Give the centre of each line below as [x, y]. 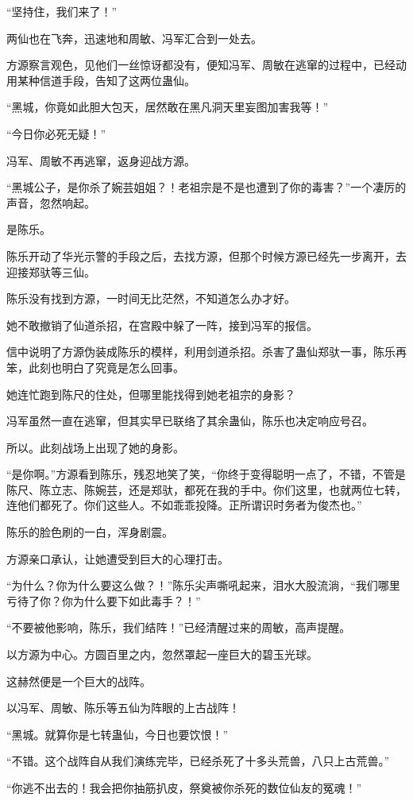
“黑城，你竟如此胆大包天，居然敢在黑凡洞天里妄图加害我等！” [168, 107]
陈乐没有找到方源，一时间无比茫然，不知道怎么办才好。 [151, 298]
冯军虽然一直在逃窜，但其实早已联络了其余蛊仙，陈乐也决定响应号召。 [190, 421]
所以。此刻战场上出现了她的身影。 [95, 447]
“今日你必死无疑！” [56, 133]
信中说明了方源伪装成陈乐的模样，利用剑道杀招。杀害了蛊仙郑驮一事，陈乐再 [206, 352]
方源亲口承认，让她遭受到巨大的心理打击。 [118, 558]
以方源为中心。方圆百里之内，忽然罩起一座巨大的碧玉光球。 [162, 654]
